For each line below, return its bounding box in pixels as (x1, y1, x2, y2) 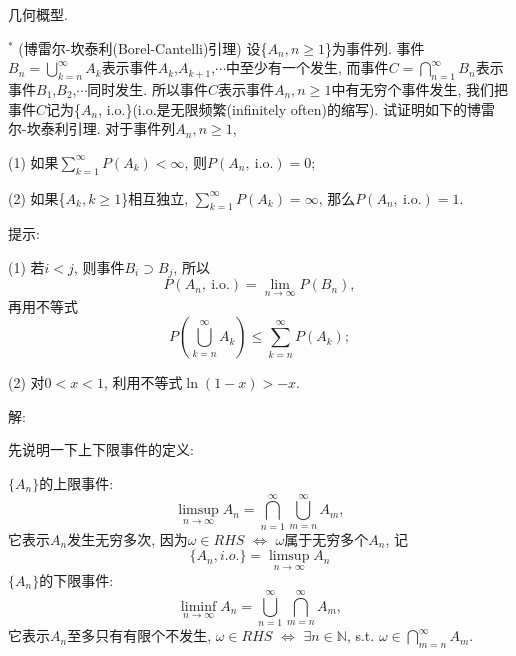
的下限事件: (39, 569, 114, 590)
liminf (180, 599, 217, 614)
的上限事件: (39, 473, 114, 493)
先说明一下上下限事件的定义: (8, 439, 194, 460)
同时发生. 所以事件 (87, 78, 208, 99)
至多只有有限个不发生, (67, 625, 212, 646)
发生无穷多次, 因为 (67, 528, 188, 549)
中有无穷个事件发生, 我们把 (331, 78, 508, 99)
